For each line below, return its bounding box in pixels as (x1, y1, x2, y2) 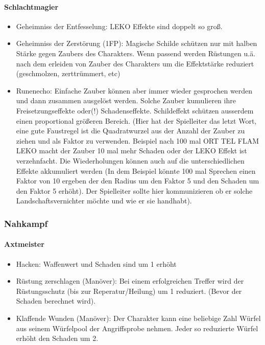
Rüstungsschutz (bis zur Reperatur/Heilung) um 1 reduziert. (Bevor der (16, 285, 242, 296)
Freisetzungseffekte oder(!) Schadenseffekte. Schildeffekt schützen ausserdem (16, 105, 254, 116)
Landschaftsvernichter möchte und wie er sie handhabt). (16, 195, 192, 206)
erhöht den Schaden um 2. (16, 333, 99, 343)
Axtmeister (4, 239, 44, 249)
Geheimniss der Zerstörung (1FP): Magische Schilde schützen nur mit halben (16, 38, 257, 49)
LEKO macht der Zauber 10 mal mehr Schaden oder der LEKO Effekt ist (16, 145, 247, 156)
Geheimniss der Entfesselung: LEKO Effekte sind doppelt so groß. (16, 20, 223, 31)
